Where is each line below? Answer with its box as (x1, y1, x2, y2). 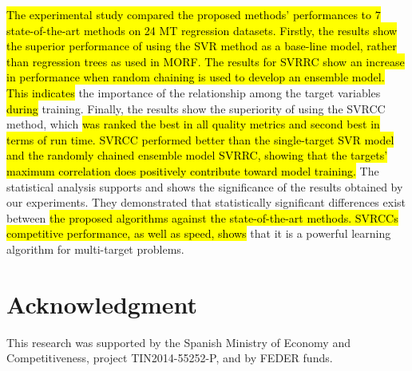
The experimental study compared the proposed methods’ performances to (6, 6, 372, 22)
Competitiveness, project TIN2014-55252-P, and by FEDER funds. (6, 349, 333, 366)
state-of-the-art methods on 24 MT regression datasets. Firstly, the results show (6, 22, 398, 38)
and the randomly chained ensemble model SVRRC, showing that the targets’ (6, 147, 388, 164)
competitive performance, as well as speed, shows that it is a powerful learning (6, 225, 391, 242)
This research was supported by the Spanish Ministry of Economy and (6, 334, 351, 350)
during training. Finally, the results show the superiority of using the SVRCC (6, 100, 386, 116)
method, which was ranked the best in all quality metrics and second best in (6, 116, 380, 132)
